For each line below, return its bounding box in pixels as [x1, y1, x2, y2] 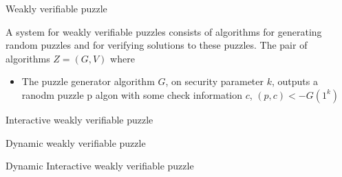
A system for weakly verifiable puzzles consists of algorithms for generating [6, 24, 322, 38]
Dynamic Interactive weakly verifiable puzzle [6, 158, 194, 173]
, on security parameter [165, 74, 264, 88]
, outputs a [271, 74, 318, 88]
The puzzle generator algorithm [21, 74, 155, 88]
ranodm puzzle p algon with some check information [21, 87, 243, 102]
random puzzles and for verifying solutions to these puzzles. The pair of [6, 38, 308, 52]
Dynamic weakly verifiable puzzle [6, 135, 146, 150]
